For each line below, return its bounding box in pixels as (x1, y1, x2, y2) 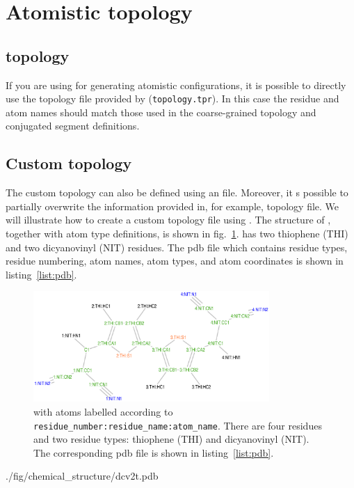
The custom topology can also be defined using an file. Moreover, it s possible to (6, 185, 348, 200)
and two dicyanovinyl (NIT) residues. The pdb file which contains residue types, (6, 239, 348, 254)
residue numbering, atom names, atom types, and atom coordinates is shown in (6, 253, 344, 268)
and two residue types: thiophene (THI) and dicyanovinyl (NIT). (33, 432, 309, 446)
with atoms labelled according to (33, 404, 173, 418)
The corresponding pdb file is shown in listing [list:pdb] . (33, 445, 274, 459)
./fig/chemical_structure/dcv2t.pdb (6, 469, 159, 483)
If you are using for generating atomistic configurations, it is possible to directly (6, 77, 346, 92)
